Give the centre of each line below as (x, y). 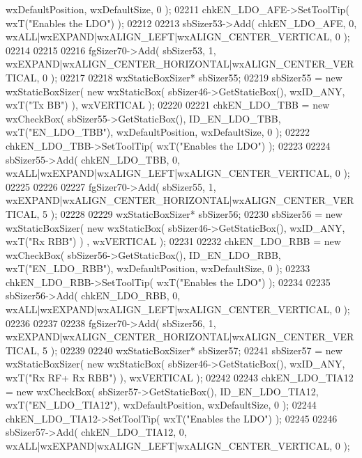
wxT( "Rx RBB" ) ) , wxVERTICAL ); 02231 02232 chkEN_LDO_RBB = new (173, 241)
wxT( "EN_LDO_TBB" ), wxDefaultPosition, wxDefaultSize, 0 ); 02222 (158, 132)
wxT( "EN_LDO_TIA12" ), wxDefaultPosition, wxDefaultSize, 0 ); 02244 (161, 405)
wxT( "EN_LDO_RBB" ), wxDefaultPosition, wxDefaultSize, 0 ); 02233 (158, 268)
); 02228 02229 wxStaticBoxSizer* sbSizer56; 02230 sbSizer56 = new (196, 213)
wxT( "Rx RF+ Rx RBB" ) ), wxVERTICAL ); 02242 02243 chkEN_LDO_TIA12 (180, 378)
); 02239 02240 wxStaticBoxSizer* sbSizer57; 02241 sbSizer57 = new (196, 350)
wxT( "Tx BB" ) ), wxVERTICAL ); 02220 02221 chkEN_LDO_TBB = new (168, 105)
